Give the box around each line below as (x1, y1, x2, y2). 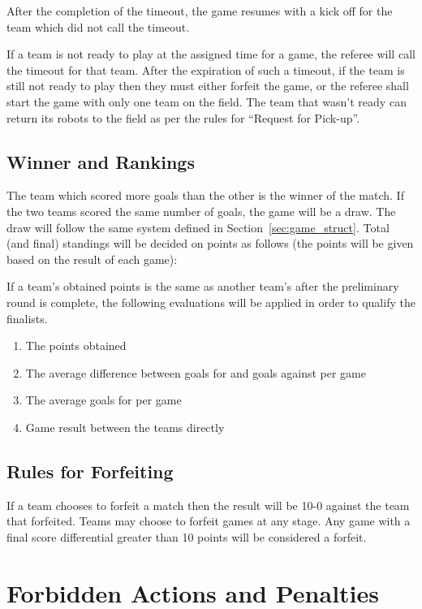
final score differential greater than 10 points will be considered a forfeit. (6, 528, 367, 545)
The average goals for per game (25, 391, 182, 408)
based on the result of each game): (6, 250, 178, 267)
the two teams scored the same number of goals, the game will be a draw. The (6, 202, 396, 219)
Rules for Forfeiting (6, 458, 174, 483)
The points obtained (25, 337, 127, 354)
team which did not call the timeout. (6, 18, 190, 35)
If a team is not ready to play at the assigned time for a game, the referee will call (6, 45, 416, 63)
